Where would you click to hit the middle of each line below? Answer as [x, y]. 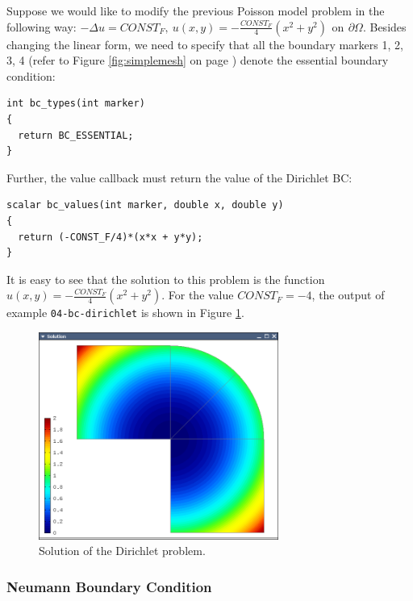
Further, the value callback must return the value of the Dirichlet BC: [179, 177]
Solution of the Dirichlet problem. [122, 551]
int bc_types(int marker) [76, 104]
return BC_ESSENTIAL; [76, 135]
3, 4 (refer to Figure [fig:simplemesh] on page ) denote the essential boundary [198, 60]
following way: [42, 26]
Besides [388, 26]
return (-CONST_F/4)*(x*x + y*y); [111, 237]
